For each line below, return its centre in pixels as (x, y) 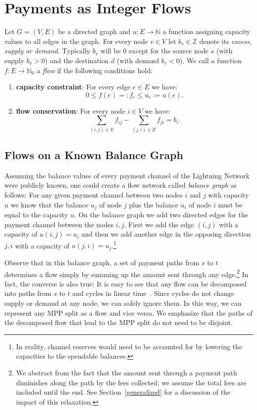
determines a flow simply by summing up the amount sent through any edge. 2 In (127, 273)
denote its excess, (225, 41)
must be (230, 204)
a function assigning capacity (207, 31)
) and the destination (77, 60)
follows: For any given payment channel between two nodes (94, 195)
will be (110, 51)
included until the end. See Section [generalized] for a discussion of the (123, 392)
